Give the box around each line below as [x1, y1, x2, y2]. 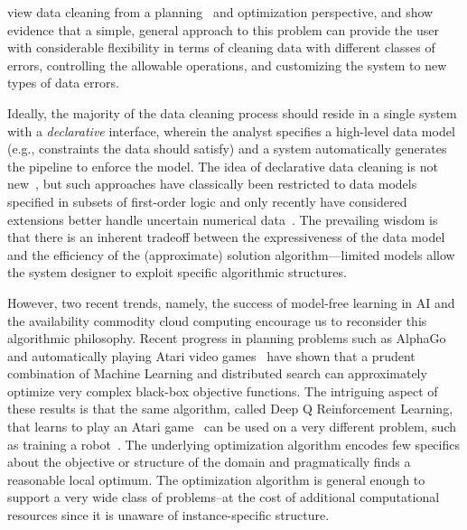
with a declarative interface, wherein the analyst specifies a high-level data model [7, 121, 455, 140]
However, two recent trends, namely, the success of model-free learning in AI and [7, 293, 455, 311]
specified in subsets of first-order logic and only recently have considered [7, 191, 407, 210]
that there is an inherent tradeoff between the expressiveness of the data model [7, 228, 445, 246]
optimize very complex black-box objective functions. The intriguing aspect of [7, 381, 438, 400]
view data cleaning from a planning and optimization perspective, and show [7, 3, 434, 21]
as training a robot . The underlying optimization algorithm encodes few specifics [7, 434, 460, 453]
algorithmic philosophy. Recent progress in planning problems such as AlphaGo [7, 329, 446, 348]
